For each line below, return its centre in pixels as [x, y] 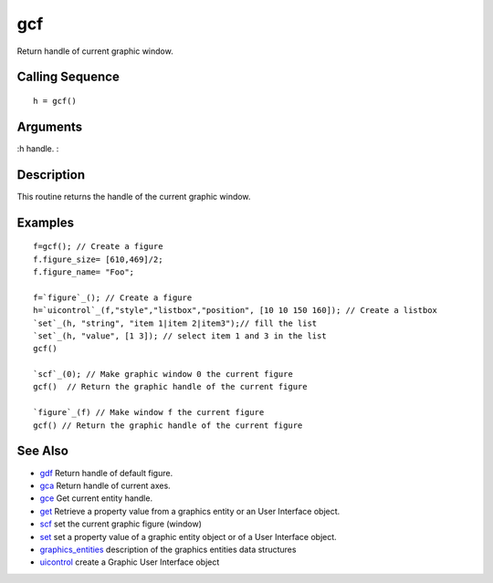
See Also [42, 451]
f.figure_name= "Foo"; [84, 272]
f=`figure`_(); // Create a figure [113, 297]
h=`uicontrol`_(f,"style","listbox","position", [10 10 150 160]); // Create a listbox [236, 311]
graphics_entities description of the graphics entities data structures [168, 549]
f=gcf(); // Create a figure [98, 247]
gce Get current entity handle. [96, 498]
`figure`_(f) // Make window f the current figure [149, 412]
